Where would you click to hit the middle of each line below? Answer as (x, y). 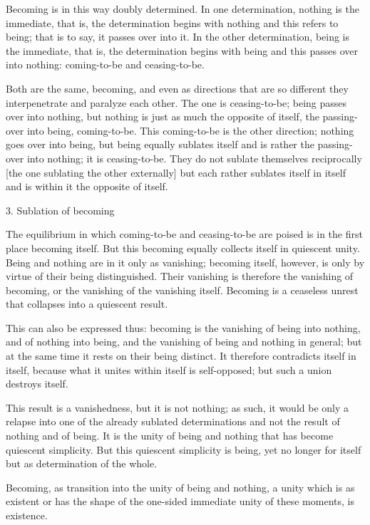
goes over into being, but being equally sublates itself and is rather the (160, 144)
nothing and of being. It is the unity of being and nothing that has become (170, 436)
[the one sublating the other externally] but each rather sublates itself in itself (176, 172)
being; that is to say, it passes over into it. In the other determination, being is (178, 37)
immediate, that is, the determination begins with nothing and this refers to (172, 22)
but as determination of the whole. (82, 463)
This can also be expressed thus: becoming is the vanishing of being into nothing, (183, 327)
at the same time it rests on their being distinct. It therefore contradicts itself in (181, 356)
